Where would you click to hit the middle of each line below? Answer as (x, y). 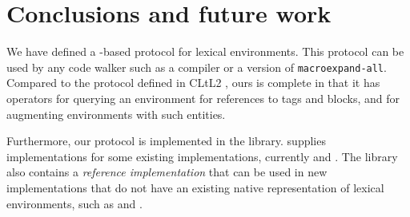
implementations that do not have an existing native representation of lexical (195, 187)
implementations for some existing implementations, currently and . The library (202, 156)
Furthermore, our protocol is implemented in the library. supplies (166, 141)
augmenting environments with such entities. (116, 114)
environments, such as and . (74, 203)
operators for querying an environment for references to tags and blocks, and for (203, 98)
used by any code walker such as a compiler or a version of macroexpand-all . (197, 67)
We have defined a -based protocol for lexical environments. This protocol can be (205, 51)
